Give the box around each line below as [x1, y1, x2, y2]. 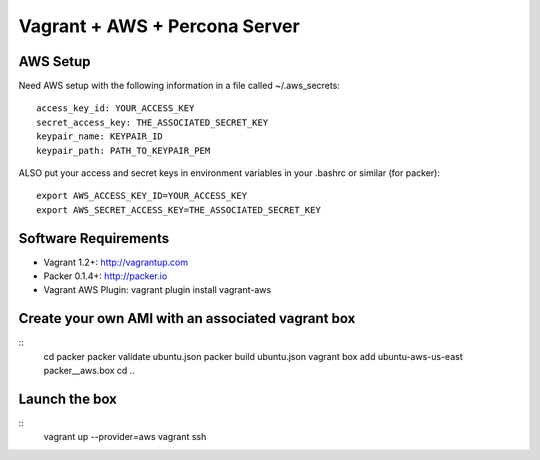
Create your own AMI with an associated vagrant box [18, 310, 356, 327]
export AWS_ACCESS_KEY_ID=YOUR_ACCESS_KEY [36, 190, 248, 202]
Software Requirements [18, 230, 170, 247]
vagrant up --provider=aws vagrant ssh [43, 431, 207, 443]
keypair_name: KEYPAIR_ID [36, 131, 164, 142]
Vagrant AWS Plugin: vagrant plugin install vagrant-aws [43, 284, 272, 296]
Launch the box [18, 390, 117, 407]
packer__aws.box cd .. [43, 365, 135, 377]
